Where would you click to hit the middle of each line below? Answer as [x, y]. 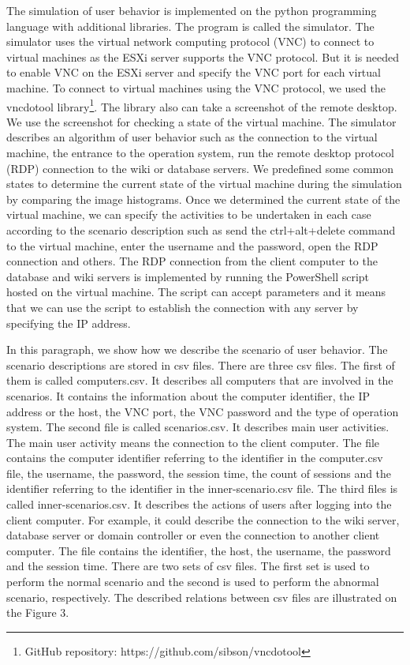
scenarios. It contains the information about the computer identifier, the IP [188, 395]
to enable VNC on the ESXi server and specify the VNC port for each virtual [194, 72]
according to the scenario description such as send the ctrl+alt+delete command [201, 229]
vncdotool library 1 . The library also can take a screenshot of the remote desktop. [202, 105]
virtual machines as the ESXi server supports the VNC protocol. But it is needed [203, 56]
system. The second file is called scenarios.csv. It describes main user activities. [198, 427]
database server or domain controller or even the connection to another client [193, 535]
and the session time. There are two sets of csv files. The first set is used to [188, 566]
